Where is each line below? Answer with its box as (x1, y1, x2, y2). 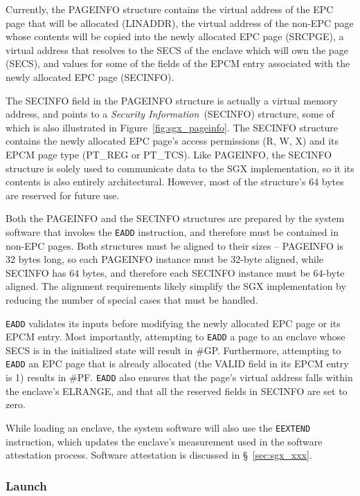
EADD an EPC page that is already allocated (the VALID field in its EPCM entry (6, 356, 349, 371)
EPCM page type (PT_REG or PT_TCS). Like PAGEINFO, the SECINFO (6, 147, 332, 161)
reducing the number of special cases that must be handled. (6, 292, 258, 306)
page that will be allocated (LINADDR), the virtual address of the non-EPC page (6, 15, 354, 30)
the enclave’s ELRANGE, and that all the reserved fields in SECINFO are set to (6, 383, 348, 398)
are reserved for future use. (6, 187, 120, 202)
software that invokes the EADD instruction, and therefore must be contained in (6, 224, 339, 239)
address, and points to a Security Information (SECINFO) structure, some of (6, 107, 334, 121)
